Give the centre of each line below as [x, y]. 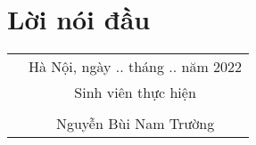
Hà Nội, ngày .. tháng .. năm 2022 [136, 67]
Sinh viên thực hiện [135, 93]
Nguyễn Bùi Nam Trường [135, 124]
